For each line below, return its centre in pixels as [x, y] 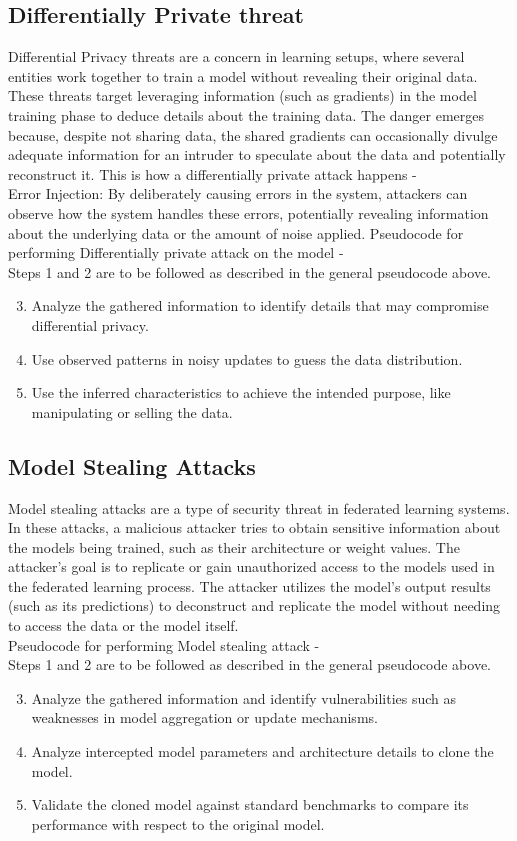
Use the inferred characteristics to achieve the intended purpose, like [241, 392]
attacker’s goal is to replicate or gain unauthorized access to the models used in [251, 566]
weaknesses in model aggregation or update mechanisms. [204, 717]
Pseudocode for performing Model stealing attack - [164, 644]
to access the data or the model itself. [123, 625]
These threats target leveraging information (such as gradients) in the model [242, 95]
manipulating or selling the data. [132, 411]
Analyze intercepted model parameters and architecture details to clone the [262, 751]
